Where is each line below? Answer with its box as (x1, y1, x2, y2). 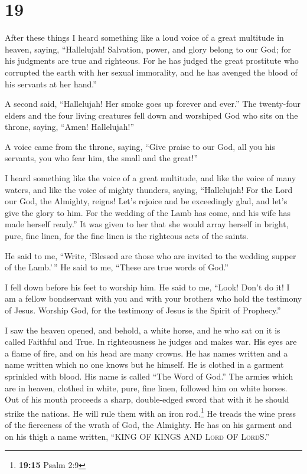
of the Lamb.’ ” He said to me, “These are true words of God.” (5, 261, 228, 273)
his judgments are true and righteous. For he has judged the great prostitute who (5, 54, 299, 67)
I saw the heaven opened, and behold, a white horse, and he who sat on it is (5, 323, 280, 336)
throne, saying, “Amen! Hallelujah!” (5, 120, 135, 133)
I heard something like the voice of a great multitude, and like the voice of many (5, 172, 296, 184)
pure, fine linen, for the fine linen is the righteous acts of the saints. (5, 230, 249, 242)
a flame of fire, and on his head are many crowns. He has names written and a (5, 346, 288, 359)
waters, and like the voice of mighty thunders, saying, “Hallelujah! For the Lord (5, 183, 293, 195)
